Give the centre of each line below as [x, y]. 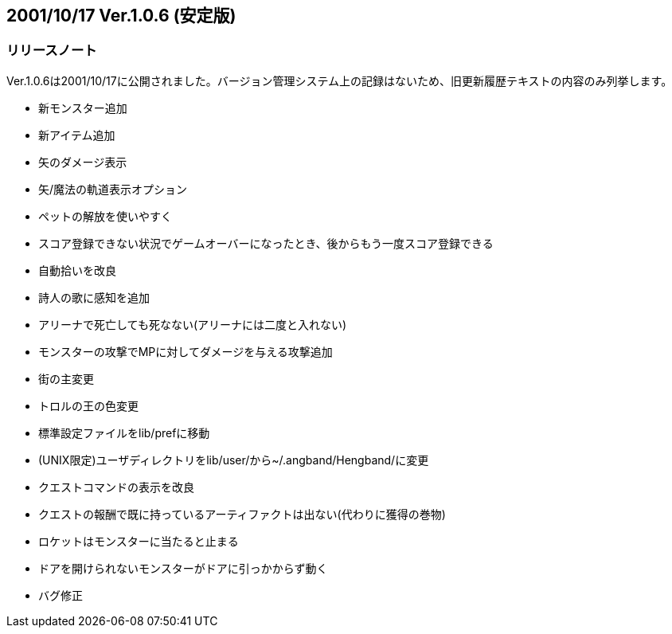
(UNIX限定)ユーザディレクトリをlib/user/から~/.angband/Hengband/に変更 [234, 460]
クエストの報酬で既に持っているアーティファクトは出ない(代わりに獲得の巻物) [242, 514]
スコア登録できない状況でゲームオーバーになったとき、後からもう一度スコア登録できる [266, 243]
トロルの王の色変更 [88, 405]
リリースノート [52, 51]
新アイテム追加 [77, 135]
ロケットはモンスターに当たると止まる [139, 541]
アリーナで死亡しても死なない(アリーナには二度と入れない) [193, 324]
